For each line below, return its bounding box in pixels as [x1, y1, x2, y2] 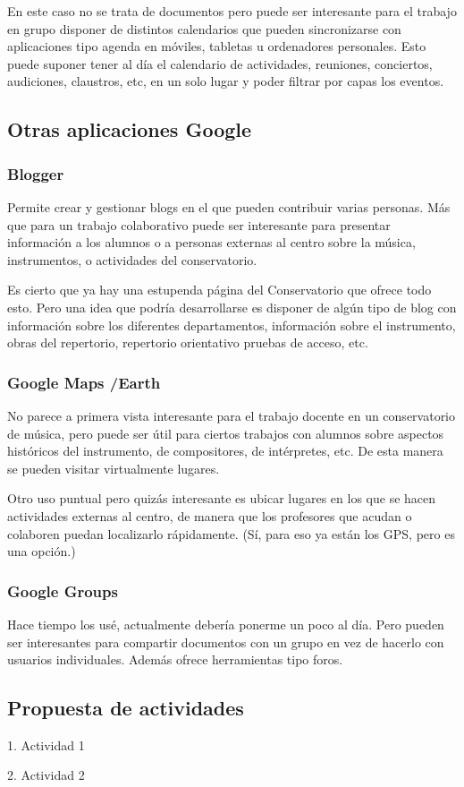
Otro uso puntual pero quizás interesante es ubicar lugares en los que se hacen [7, 489, 436, 508]
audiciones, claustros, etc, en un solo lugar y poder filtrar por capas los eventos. [7, 72, 444, 90]
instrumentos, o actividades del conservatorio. [7, 250, 257, 269]
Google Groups [7, 579, 118, 602]
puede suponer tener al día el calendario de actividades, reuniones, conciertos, [7, 54, 433, 73]
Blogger [7, 162, 64, 184]
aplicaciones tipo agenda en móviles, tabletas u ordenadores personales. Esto [7, 37, 426, 56]
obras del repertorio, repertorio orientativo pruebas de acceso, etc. [7, 333, 368, 352]
